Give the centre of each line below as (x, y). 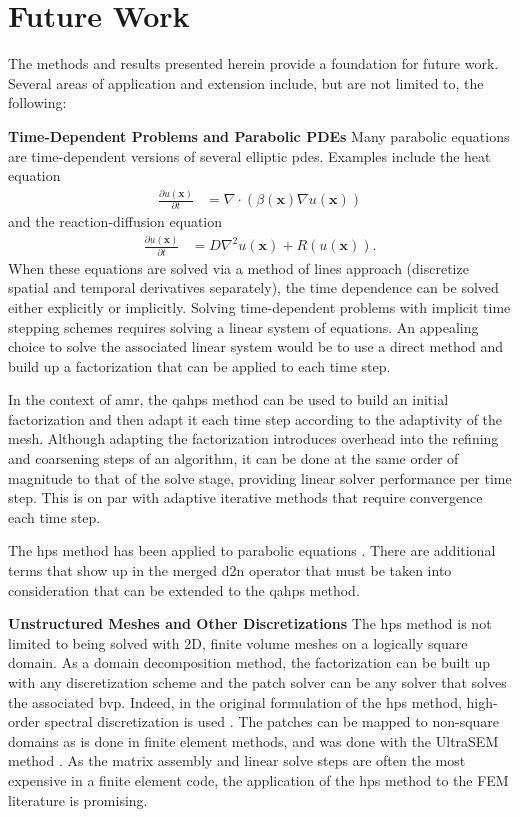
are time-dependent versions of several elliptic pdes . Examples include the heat (249, 155)
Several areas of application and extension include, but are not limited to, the (246, 82)
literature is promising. (78, 799)
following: (37, 102)
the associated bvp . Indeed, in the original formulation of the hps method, (235, 701)
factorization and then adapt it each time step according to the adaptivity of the (255, 418)
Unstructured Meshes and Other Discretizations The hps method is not (250, 623)
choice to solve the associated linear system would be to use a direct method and (256, 346)
